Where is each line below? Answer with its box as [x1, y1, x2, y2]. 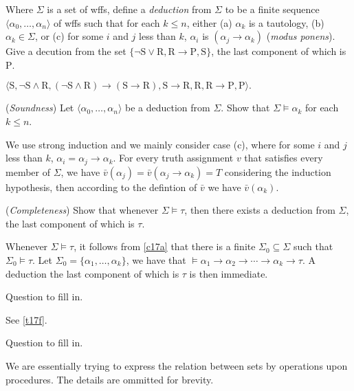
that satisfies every [244, 150, 323, 165]
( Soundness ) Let [5, 100, 74, 115]
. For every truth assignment [113, 150, 234, 165]
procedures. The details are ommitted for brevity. [5, 372, 214, 386]
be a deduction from [125, 100, 210, 115]
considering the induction [224, 164, 331, 179]
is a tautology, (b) [248, 15, 324, 30]
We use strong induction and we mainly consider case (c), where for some [5, 137, 315, 151]
